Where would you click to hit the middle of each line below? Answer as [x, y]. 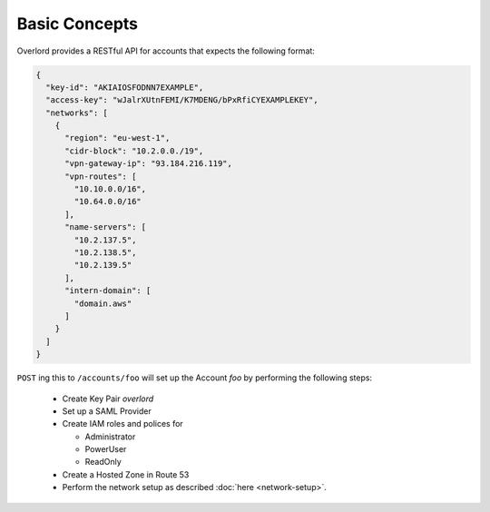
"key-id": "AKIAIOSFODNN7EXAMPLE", [125, 87]
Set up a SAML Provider [107, 411]
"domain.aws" [103, 303]
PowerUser [106, 449]
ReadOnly [103, 462]
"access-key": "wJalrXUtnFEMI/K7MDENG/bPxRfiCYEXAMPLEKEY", [182, 100]
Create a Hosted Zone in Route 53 [126, 474]
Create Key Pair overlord [108, 399]
